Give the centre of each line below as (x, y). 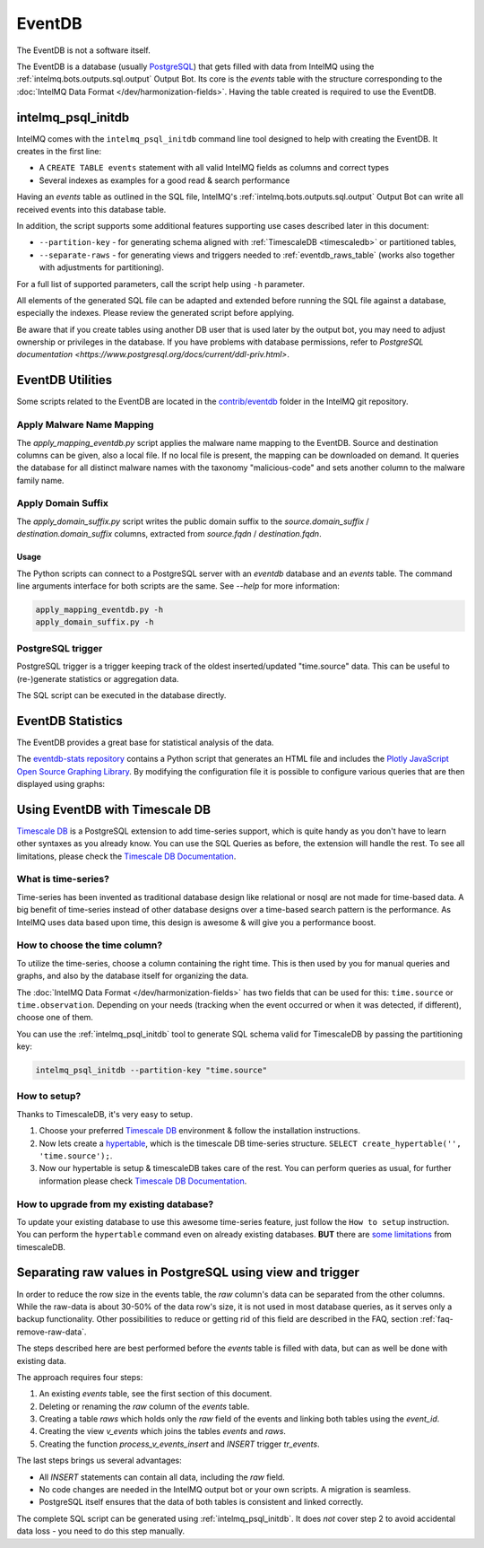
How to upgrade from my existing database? (115, 1204)
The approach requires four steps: (80, 1377)
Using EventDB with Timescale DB (113, 809)
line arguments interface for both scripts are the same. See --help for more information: (178, 586)
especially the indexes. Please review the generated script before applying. (156, 313)
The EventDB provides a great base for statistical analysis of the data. (145, 742)
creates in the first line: (59, 152)
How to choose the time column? (90, 945)
